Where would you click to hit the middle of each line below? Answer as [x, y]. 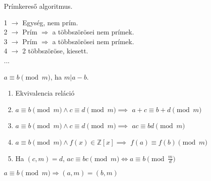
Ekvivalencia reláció [45, 93]
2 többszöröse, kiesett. [55, 51]
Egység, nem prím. [50, 22]
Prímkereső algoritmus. [38, 6]
